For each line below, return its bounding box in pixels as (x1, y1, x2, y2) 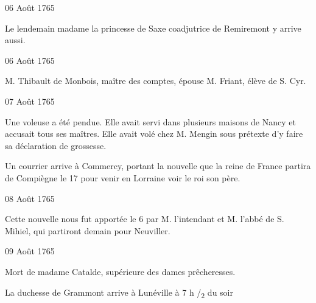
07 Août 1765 (5, 94, 55, 107)
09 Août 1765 (5, 245, 55, 257)
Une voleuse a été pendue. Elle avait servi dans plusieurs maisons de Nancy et (5, 115, 296, 128)
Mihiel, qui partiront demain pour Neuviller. (5, 224, 170, 237)
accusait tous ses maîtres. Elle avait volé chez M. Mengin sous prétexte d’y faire (5, 127, 303, 140)
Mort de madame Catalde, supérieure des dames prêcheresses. (5, 265, 236, 277)
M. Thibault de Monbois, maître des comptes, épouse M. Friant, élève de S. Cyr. (5, 74, 306, 87)
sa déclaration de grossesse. (5, 139, 107, 151)
